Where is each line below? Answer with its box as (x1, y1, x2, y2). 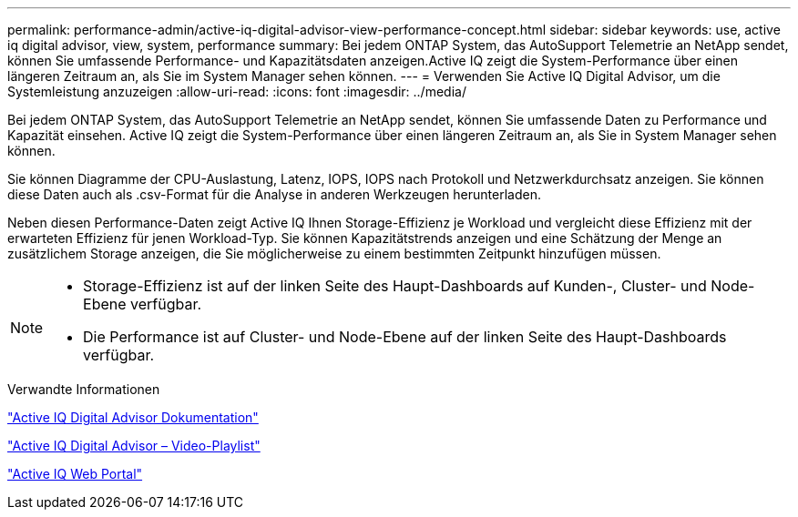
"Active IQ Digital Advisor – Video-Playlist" (7, 438, 261, 453)
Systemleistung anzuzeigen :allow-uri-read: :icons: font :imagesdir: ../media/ (7, 84, 466, 99)
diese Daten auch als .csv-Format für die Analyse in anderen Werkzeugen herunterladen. (7, 187, 541, 202)
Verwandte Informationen (7, 381, 160, 397)
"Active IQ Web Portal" (7, 466, 143, 482)
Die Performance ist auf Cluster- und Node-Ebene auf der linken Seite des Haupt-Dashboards (83, 328, 727, 346)
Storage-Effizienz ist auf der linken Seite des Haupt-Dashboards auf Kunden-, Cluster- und (83, 277, 707, 295)
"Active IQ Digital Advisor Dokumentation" (7, 410, 259, 425)
